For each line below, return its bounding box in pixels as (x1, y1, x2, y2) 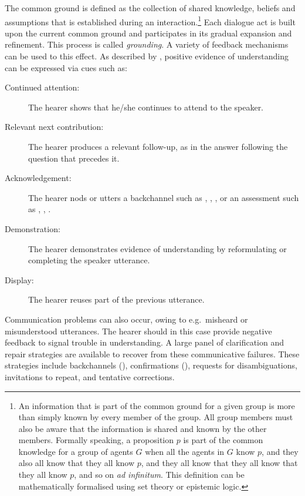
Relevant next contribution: (5, 120, 104, 133)
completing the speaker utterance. (28, 254, 150, 266)
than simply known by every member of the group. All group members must (18, 411, 293, 423)
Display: (5, 273, 34, 286)
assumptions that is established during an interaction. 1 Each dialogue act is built (5, 14, 296, 28)
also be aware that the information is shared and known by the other (18, 422, 267, 434)
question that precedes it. (28, 152, 120, 164)
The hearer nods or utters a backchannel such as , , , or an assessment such (28, 191, 299, 203)
